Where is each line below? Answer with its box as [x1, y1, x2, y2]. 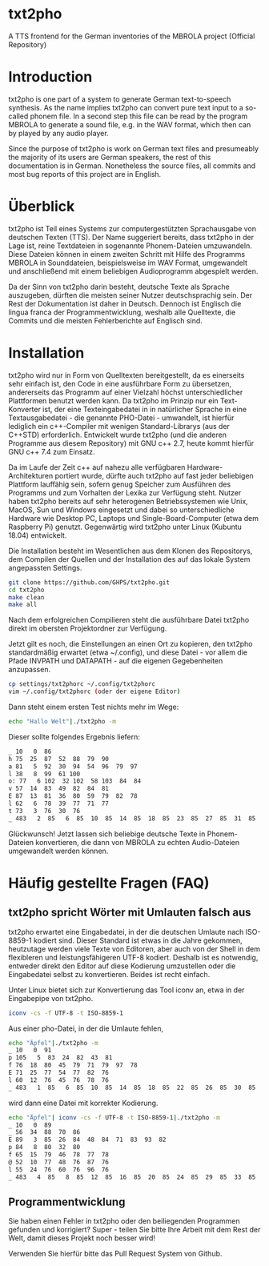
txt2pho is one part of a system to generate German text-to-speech [8, 94, 231, 104]
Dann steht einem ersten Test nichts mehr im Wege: [8, 702, 179, 711]
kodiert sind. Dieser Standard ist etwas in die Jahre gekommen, [33, 935, 243, 945]
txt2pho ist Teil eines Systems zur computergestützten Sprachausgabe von [8, 223, 257, 233]
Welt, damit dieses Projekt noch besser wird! [8, 1233, 156, 1243]
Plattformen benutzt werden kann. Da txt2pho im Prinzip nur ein [8, 395, 219, 405]
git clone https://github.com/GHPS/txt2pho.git [8, 578, 171, 587]
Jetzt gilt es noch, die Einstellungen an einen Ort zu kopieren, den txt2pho [8, 639, 253, 649]
